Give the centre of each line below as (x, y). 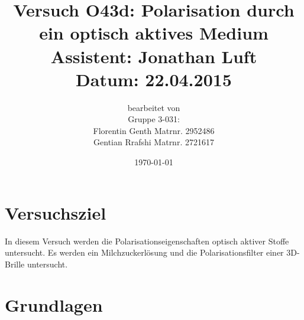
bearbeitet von (154, 107)
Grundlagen (54, 304)
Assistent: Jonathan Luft (154, 56)
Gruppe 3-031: (154, 119)
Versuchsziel (56, 212)
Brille (15, 264)
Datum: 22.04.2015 (154, 79)
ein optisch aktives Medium (154, 33)
